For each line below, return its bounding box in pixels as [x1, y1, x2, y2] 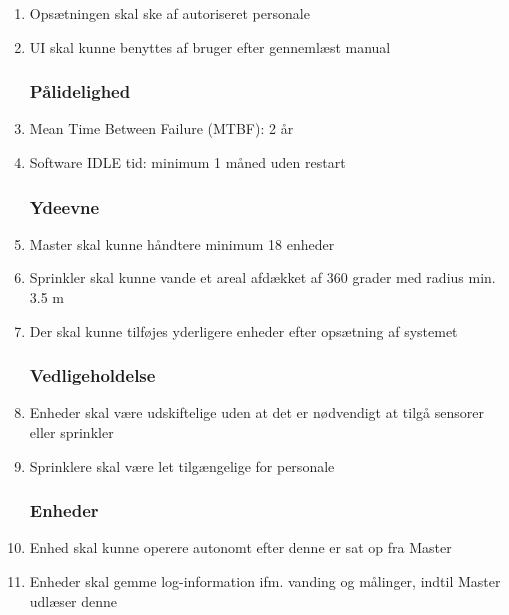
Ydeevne [29, 194, 100, 219]
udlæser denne [29, 590, 118, 611]
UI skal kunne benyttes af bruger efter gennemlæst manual [29, 36, 391, 57]
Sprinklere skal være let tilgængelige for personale [29, 455, 335, 476]
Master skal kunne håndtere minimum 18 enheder [29, 233, 335, 254]
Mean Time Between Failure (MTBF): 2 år [29, 118, 294, 139]
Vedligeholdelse [29, 363, 156, 388]
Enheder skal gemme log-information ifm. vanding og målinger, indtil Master [29, 571, 501, 591]
